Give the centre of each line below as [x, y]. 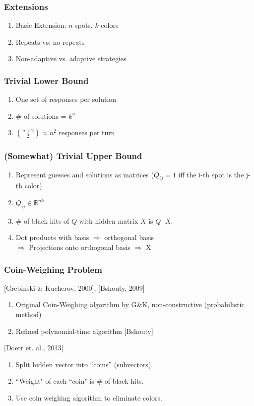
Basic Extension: [41, 25]
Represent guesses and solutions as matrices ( [85, 174]
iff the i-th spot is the [211, 174]
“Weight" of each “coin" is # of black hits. [80, 381]
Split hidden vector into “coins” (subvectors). [84, 364]
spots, [84, 25]
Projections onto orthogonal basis [80, 247]
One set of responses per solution [66, 99]
